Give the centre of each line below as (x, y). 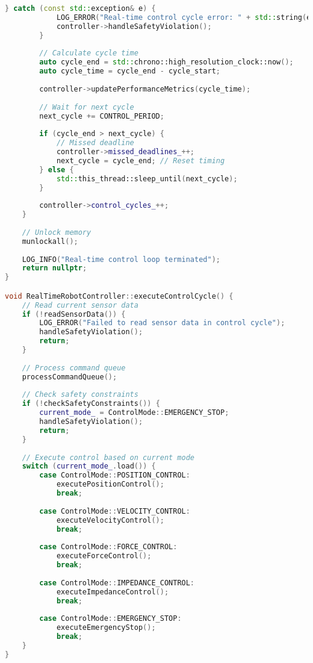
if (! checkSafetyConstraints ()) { (91, 404)
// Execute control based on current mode (108, 457)
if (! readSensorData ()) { (74, 314)
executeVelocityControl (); (110, 520)
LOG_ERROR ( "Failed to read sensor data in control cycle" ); (162, 323)
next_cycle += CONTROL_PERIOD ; (102, 116)
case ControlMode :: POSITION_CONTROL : (115, 475)
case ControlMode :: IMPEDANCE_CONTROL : (117, 583)
